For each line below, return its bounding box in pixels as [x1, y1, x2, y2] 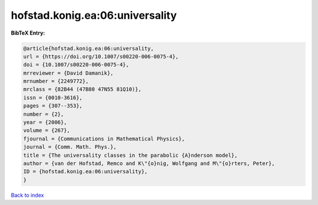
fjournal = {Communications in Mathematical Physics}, [23, 135, 185, 142]
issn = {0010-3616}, [23, 94, 82, 101]
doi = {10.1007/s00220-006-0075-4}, [23, 62, 130, 68]
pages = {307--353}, [23, 103, 82, 109]
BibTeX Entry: [11, 29, 45, 36]
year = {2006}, [23, 119, 67, 126]
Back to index [11, 191, 44, 199]
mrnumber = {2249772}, [23, 78, 89, 85]
